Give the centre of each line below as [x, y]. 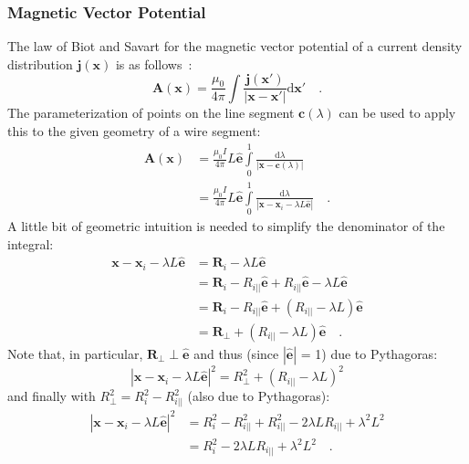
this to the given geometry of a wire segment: [134, 131]
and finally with [52, 396]
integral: [31, 243]
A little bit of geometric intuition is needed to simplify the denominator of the [226, 225]
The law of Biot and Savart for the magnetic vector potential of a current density [235, 46]
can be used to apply [397, 113]
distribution [40, 63]
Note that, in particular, [75, 353]
